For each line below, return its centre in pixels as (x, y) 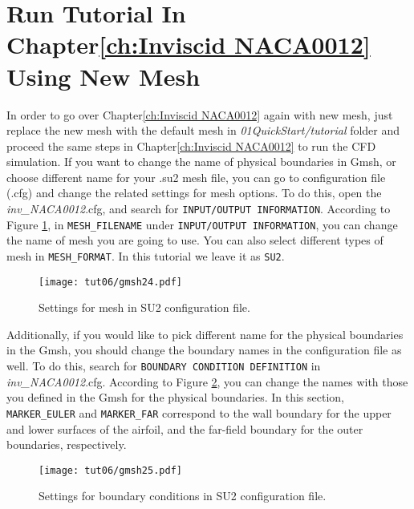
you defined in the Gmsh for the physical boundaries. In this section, (175, 397)
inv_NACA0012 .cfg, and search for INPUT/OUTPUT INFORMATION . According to (199, 209)
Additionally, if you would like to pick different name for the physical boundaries (205, 334)
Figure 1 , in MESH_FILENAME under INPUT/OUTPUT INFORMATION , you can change (202, 224)
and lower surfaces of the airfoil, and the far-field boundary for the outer (185, 428)
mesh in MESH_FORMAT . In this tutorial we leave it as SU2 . (146, 255)
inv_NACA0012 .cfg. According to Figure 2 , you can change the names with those (207, 381)
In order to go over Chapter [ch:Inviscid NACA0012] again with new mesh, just (200, 114)
